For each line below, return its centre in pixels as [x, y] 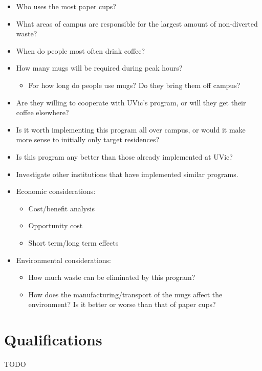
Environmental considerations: [63, 260]
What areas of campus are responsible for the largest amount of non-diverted [137, 23]
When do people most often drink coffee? [81, 50]
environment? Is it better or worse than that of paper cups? [122, 304]
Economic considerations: [56, 191]
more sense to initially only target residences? [88, 139]
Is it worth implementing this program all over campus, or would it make [131, 129]
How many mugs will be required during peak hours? [99, 68]
